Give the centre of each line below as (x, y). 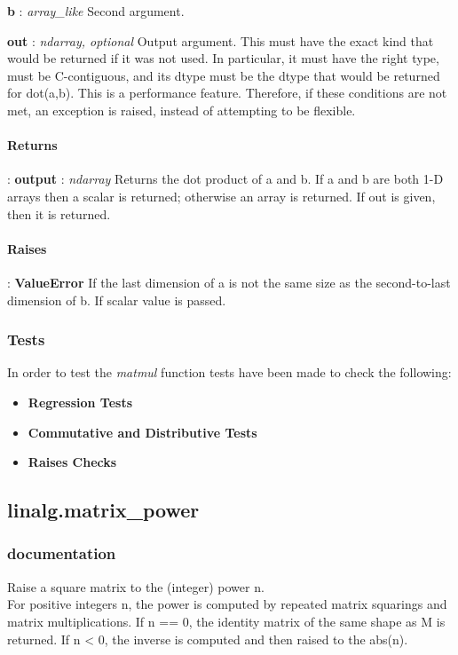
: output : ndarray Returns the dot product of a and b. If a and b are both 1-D (225, 179)
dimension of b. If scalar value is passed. (117, 300)
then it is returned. (59, 213)
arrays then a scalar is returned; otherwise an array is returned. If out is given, (221, 196)
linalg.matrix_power (103, 510)
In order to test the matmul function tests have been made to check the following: (229, 372)
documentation (62, 553)
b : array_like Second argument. (96, 11)
